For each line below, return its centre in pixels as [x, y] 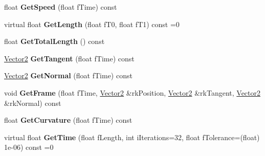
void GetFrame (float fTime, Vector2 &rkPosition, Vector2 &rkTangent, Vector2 [132, 92]
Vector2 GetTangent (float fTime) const [69, 58]
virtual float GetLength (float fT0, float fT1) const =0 [92, 24]
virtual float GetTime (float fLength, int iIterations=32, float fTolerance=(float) [132, 137]
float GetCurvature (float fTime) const [68, 120]
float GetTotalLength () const [54, 41]
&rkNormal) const [33, 103]
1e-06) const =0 [29, 147]
